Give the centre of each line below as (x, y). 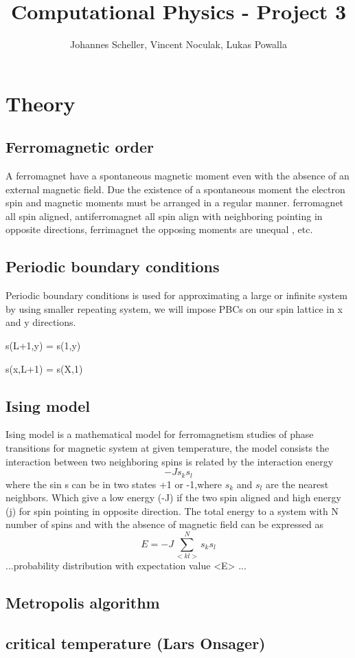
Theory (41, 103)
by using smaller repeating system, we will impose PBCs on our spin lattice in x (174, 308)
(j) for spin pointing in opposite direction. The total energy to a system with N (172, 511)
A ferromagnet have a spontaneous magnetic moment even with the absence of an (177, 176)
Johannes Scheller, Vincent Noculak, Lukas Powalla (179, 44)
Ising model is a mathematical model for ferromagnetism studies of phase (160, 434)
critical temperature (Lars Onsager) (136, 643)
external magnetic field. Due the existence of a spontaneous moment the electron (175, 189)
